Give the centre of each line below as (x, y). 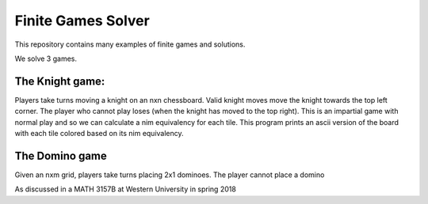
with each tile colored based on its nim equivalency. (99, 134)
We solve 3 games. (46, 59)
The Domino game (61, 155)
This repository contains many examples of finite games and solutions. (130, 44)
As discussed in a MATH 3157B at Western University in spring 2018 (126, 189)
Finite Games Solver (82, 21)
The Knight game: (60, 81)
